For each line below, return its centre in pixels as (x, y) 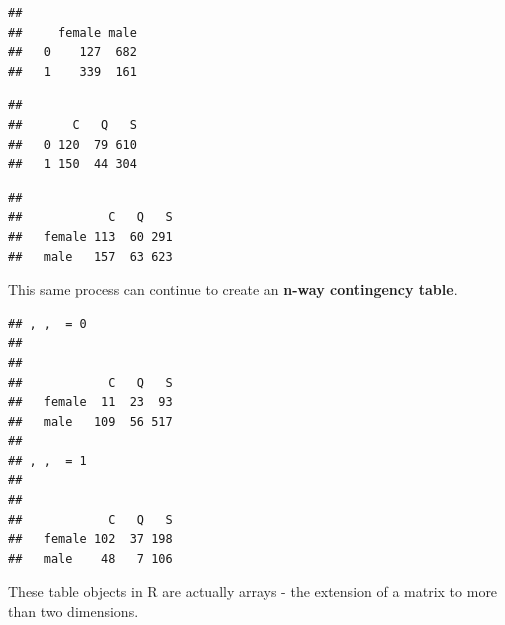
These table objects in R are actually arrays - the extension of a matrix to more (253, 591)
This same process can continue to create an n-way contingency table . (233, 289)
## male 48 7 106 (90, 558)
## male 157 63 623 (90, 256)
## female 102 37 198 (90, 539)
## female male (72, 32)
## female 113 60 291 (90, 236)
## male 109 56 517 (90, 421)
